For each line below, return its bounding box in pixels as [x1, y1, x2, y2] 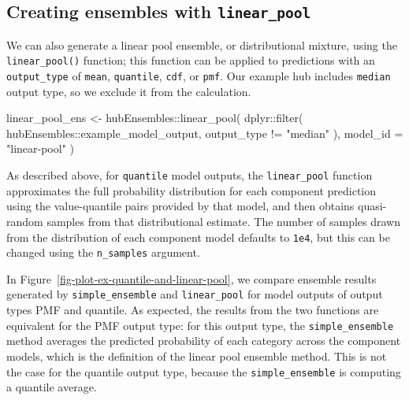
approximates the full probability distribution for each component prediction [6, 182, 377, 198]
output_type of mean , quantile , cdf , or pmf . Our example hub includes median [6, 68, 391, 84]
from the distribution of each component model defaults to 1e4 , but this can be [6, 228, 390, 245]
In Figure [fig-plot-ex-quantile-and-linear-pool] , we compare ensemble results [6, 270, 377, 287]
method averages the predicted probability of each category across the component [6, 332, 401, 349]
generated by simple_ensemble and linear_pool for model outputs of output [6, 286, 383, 302]
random [6, 213, 43, 229]
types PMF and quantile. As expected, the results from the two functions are [6, 302, 379, 318]
